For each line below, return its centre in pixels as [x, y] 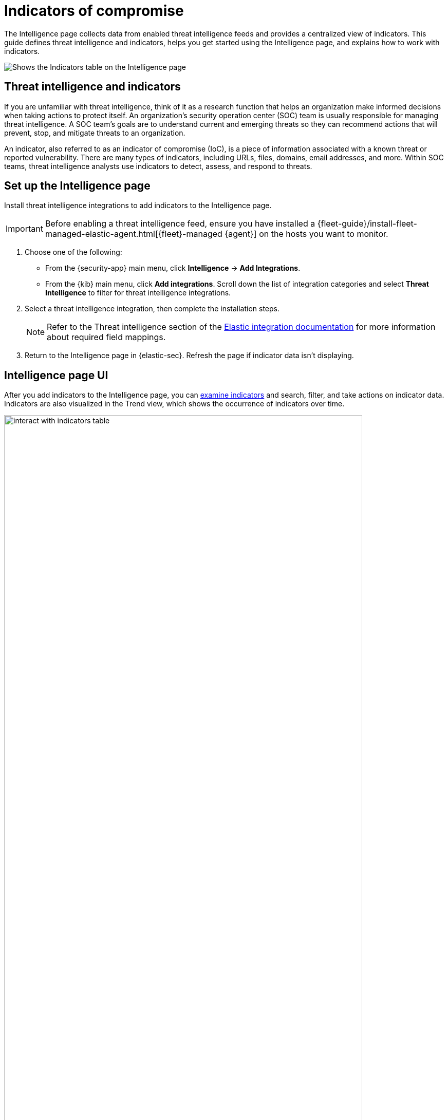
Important [24, 229]
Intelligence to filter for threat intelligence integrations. [138, 293]
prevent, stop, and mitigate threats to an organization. [95, 133]
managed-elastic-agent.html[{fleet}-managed [134, 234]
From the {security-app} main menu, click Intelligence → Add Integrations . [173, 268]
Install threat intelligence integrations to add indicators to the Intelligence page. [138, 206]
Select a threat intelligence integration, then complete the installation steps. [152, 309]
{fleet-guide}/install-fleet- [367, 224]
